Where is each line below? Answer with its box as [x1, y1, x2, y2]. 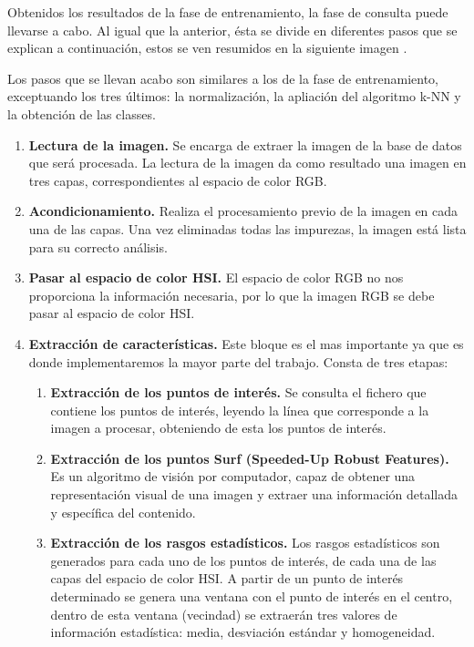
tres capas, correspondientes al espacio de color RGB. [28, 170, 327, 190]
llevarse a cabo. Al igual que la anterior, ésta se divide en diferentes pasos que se [7, 20, 458, 39]
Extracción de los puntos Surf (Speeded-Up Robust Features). [50, 448, 449, 467]
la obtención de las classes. [7, 104, 156, 123]
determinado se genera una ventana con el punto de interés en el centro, [50, 587, 453, 606]
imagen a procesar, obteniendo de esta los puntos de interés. [50, 418, 386, 437]
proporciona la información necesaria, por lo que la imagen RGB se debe [28, 285, 435, 304]
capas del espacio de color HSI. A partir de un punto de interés [50, 569, 404, 588]
